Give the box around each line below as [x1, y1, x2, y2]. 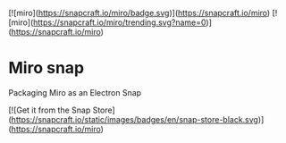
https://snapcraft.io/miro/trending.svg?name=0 [33, 17, 206, 28]
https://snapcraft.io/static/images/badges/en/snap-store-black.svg [11, 114, 258, 124]
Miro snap [8, 58, 85, 79]
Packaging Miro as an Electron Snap [8, 87, 142, 97]
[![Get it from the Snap [8, 105, 91, 115]
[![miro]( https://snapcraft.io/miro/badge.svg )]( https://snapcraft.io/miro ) [8, 8, 271, 18]
